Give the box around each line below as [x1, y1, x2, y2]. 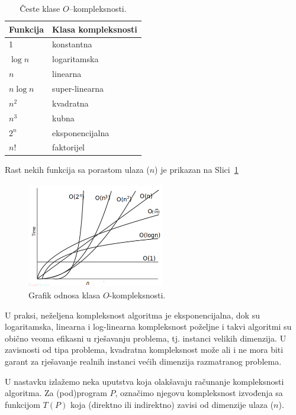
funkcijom [5, 398, 40, 410]
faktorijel [52, 141, 85, 153]
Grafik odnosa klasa [28, 288, 101, 301]
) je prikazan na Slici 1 [155, 163, 239, 176]
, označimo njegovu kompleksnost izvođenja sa [115, 387, 283, 399]
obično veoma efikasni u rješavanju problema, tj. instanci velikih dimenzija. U [5, 332, 287, 344]
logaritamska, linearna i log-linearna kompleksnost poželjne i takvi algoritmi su [5, 320, 292, 333]
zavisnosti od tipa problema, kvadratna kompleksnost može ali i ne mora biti [5, 343, 284, 356]
